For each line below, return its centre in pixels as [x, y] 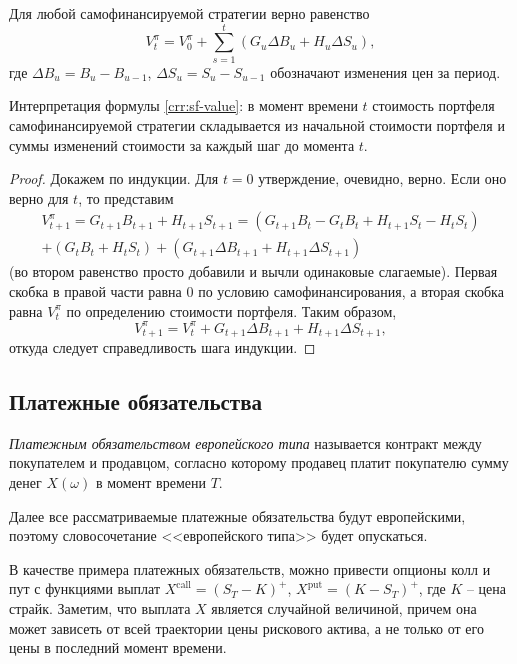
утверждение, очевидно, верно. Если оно [382, 178]
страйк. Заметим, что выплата [100, 608]
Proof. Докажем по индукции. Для [114, 178]
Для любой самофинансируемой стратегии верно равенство [189, 13]
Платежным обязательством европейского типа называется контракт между [245, 442]
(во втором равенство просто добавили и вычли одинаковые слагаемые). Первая [253, 271]
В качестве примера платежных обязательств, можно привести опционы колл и [250, 568]
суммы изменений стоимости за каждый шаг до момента [182, 144]
